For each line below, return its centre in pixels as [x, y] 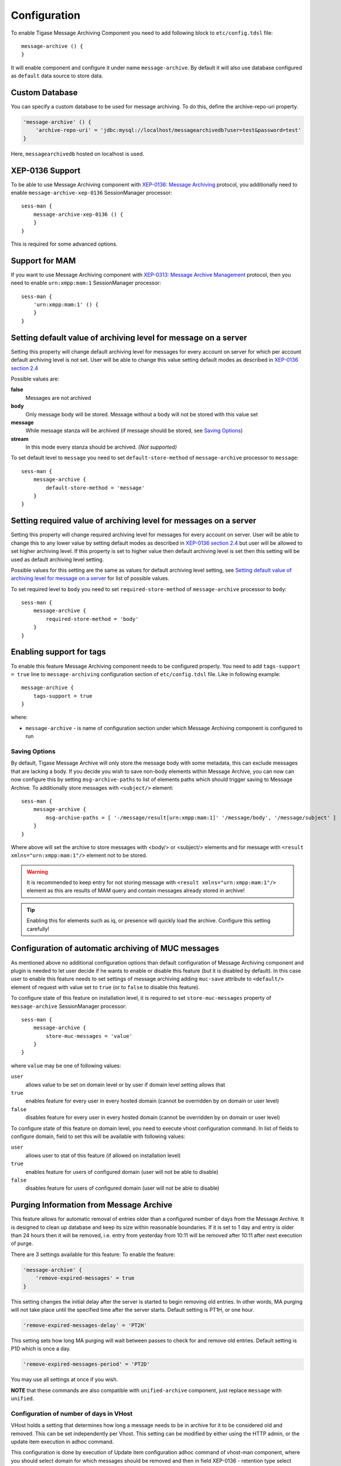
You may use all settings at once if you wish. [64, 1380]
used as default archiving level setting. [57, 559]
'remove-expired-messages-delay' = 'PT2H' [85, 1325]
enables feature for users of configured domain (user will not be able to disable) [122, 1172]
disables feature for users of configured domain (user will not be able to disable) [122, 1188]
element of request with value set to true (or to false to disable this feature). [105, 987]
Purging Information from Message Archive [92, 1205]
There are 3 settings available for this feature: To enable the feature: [93, 1254]
